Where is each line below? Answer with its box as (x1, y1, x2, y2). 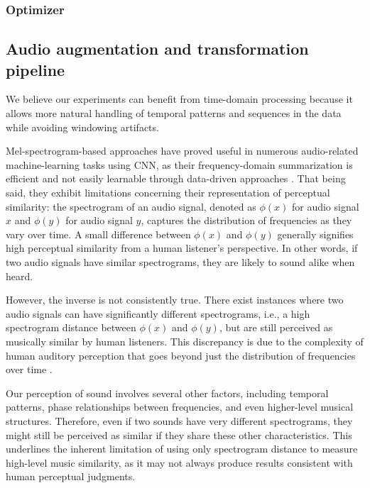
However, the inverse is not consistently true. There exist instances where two (6, 292, 344, 307)
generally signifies (277, 226, 354, 241)
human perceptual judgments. (6, 469, 136, 484)
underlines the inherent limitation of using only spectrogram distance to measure (6, 441, 358, 456)
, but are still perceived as (219, 320, 333, 335)
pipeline (6, 58, 65, 80)
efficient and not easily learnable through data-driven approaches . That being (6, 171, 346, 186)
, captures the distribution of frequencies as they (141, 213, 352, 228)
